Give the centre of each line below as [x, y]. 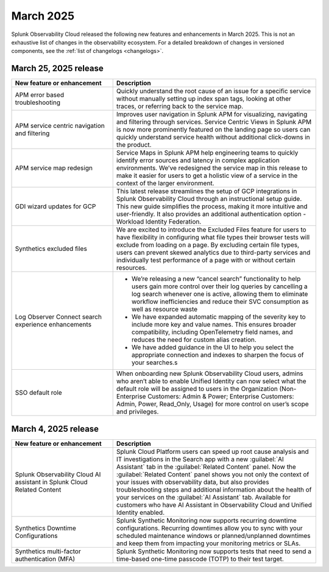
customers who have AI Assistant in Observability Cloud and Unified [214, 504]
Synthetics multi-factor [48, 551]
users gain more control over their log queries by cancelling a [219, 286]
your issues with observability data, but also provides [193, 482]
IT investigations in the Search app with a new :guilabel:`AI [200, 459]
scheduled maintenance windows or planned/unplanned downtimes [213, 535]
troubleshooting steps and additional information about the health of [214, 489]
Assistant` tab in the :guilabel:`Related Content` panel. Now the [206, 467]
